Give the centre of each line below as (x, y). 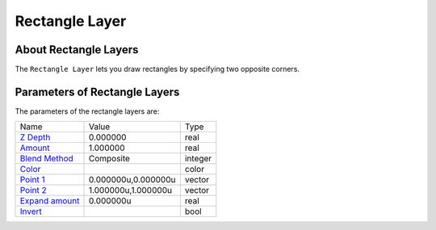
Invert (31, 211)
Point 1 (33, 180)
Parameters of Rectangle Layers (97, 92)
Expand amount (50, 201)
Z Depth (35, 137)
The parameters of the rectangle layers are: (87, 111)
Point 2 (34, 190)
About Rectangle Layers (77, 50)
